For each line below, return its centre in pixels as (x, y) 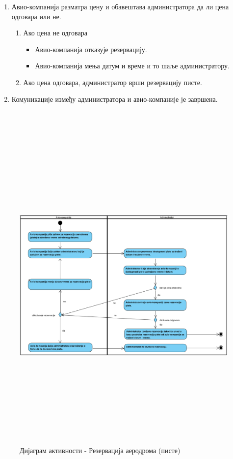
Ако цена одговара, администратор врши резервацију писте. (113, 82)
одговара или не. (36, 16)
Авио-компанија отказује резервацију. (91, 49)
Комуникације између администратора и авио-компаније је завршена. (115, 99)
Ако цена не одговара (55, 33)
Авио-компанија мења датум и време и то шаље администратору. (132, 66)
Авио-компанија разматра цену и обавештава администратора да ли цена (120, 6)
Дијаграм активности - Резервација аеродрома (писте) (100, 450)
